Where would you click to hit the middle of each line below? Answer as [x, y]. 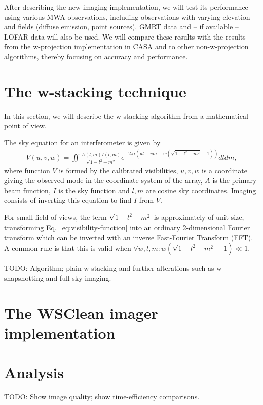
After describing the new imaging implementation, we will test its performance [126, 7]
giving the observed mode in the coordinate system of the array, [103, 180]
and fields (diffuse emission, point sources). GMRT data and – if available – [121, 27]
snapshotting [24, 278]
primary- [245, 180]
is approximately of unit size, [199, 217]
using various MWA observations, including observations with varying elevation [127, 16]
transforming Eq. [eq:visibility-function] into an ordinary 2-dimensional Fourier [127, 227]
